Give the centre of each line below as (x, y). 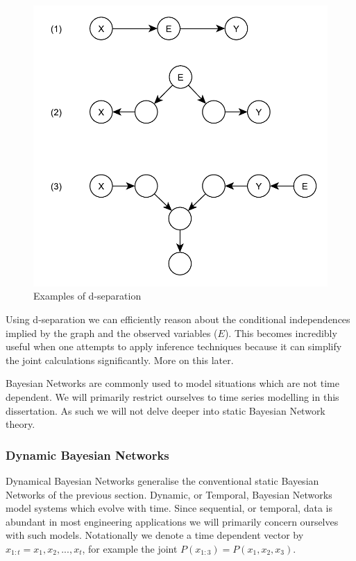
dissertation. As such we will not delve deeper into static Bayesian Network (166, 410)
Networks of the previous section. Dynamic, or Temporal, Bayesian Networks (169, 494)
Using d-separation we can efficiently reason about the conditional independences (178, 319)
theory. (20, 424)
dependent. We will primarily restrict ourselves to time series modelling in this (172, 396)
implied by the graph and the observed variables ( (112, 333)
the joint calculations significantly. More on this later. (120, 360)
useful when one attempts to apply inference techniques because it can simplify (174, 346)
